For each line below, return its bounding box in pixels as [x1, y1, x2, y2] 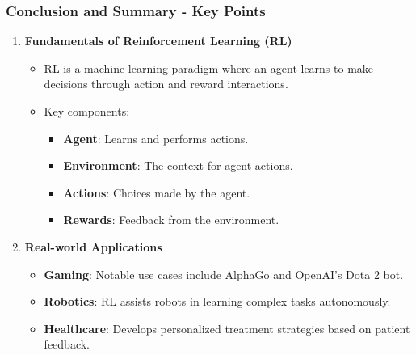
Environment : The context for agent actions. [63, 157, 293, 174]
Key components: [44, 103, 130, 119]
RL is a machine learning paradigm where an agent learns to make [44, 59, 374, 76]
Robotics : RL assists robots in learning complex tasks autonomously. [44, 293, 391, 310]
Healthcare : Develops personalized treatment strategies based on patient [44, 319, 410, 336]
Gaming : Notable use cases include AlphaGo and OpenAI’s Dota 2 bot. [44, 265, 404, 282]
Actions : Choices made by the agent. [63, 184, 250, 201]
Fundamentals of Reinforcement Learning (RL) [24, 32, 292, 49]
